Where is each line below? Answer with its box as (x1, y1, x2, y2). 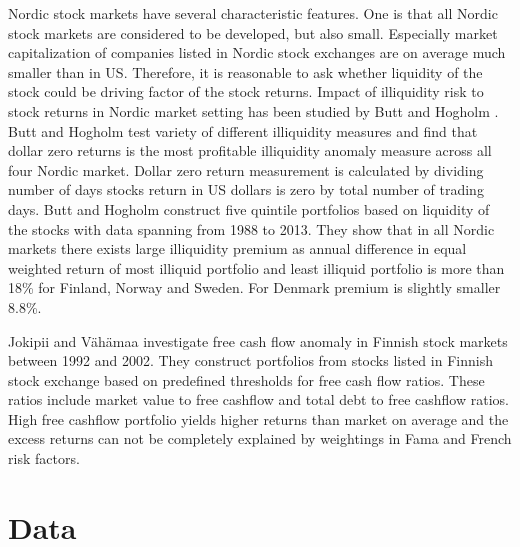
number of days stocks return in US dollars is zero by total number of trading (8, 179, 484, 200)
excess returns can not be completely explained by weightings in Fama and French (8, 428, 512, 449)
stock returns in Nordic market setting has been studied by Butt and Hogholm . (8, 100, 499, 121)
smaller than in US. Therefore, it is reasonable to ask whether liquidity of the (8, 61, 483, 82)
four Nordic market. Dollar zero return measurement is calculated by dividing (8, 159, 484, 180)
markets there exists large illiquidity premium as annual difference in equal (8, 238, 467, 259)
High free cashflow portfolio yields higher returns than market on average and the (8, 408, 509, 429)
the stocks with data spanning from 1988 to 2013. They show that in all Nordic (8, 218, 495, 239)
